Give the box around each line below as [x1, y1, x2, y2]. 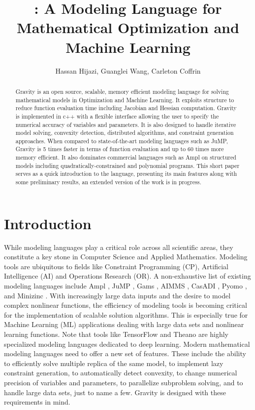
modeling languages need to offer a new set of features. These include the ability [4, 348, 246, 359]
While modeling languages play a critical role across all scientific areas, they [4, 242, 233, 252]
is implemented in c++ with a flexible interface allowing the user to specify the [15, 112, 219, 120]
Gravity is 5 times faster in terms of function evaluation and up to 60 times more [15, 145, 224, 153]
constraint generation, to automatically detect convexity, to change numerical [4, 368, 237, 378]
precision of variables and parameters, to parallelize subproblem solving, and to [4, 377, 243, 388]
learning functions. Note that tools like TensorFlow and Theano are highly [4, 329, 229, 339]
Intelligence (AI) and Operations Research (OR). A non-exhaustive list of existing [4, 271, 251, 281]
